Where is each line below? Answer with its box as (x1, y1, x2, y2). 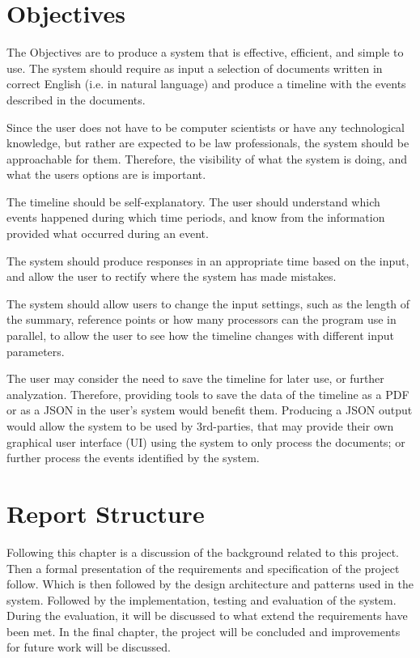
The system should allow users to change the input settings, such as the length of (6, 295, 410, 312)
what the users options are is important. (6, 166, 206, 183)
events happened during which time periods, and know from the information (6, 209, 385, 226)
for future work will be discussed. (6, 639, 171, 656)
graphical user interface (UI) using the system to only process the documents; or (6, 433, 405, 450)
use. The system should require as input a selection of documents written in (6, 59, 383, 76)
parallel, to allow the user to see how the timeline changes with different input (6, 327, 395, 344)
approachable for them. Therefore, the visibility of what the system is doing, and (6, 150, 408, 167)
